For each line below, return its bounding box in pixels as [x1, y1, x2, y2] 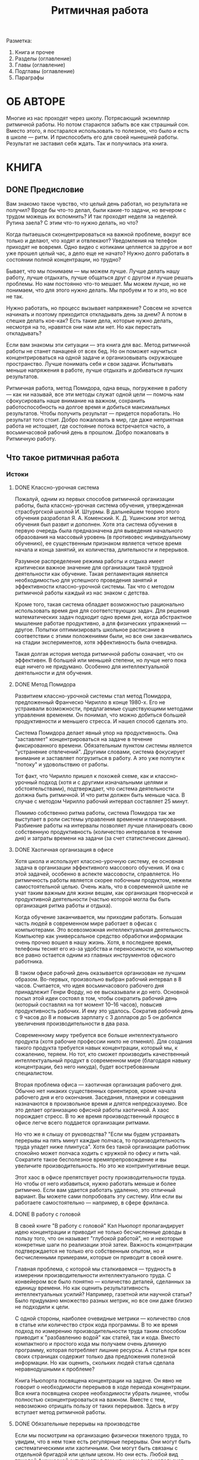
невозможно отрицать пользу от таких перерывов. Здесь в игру [14, 1402, 179, 1409]
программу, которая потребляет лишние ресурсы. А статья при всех [14, 1346, 191, 1353]
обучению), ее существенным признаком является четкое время [14, 540, 182, 547]
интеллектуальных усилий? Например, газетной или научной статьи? [14, 1290, 192, 1297]
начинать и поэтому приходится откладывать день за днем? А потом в [6, 311, 187, 318]
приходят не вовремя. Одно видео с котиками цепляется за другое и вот [6, 244, 192, 251]
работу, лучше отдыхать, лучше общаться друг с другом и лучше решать [6, 274, 194, 281]
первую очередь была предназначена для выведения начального [14, 527, 183, 534]
